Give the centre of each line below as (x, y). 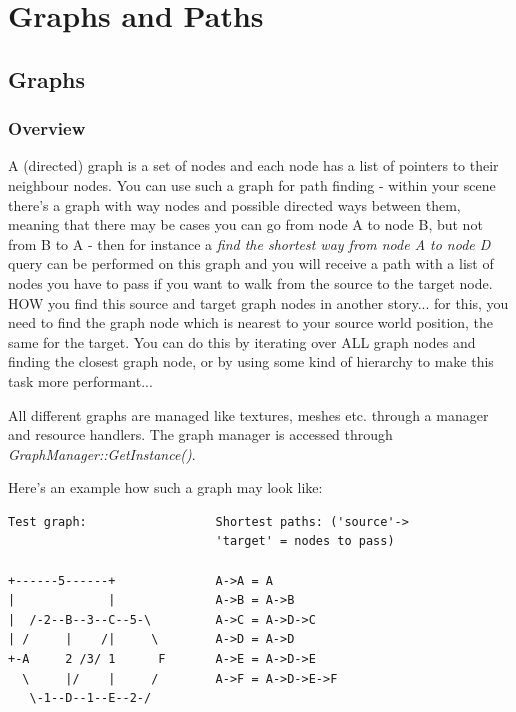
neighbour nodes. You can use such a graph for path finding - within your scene (252, 184)
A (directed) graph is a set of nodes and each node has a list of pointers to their (253, 165)
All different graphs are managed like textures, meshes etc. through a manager (248, 414)
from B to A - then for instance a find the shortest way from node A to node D (249, 243)
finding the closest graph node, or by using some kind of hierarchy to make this (251, 361)
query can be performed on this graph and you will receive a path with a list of (251, 263)
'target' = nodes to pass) (305, 541)
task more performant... (80, 380)
